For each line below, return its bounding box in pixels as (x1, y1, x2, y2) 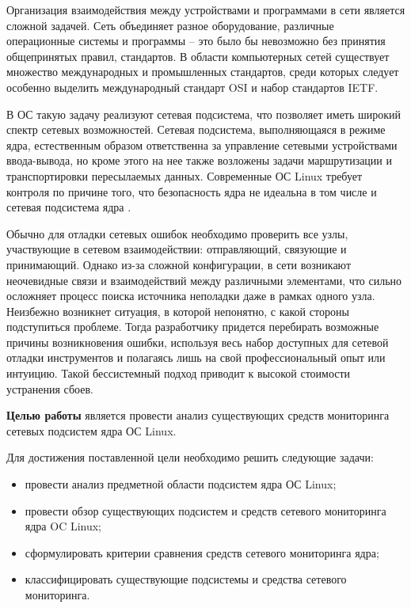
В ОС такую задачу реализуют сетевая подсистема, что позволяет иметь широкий (6, 105, 401, 122)
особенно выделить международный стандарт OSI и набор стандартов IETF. (6, 78, 379, 95)
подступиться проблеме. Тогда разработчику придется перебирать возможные (6, 318, 379, 335)
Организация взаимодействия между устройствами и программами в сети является (6, 2, 405, 17)
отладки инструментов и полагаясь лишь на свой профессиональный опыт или (6, 349, 386, 366)
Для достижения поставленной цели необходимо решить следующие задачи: (6, 449, 374, 465)
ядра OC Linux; (25, 518, 101, 534)
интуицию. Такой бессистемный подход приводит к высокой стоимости (6, 365, 351, 382)
